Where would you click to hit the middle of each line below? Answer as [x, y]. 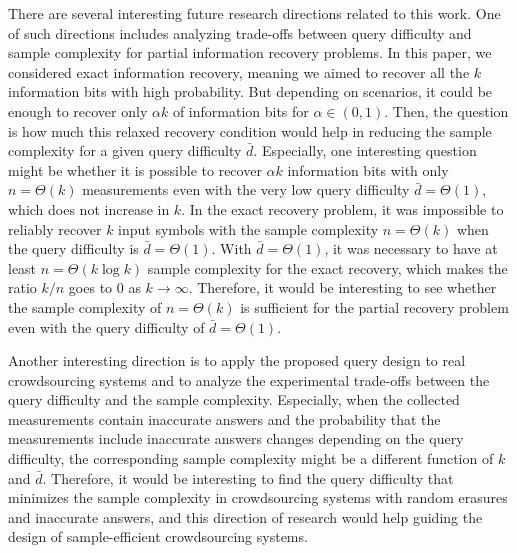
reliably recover [55, 228]
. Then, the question [446, 110]
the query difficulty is [73, 248]
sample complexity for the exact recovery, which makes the [327, 267]
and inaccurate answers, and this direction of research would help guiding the [245, 516]
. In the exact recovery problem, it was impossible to [342, 208]
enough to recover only [78, 110]
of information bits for [240, 110]
